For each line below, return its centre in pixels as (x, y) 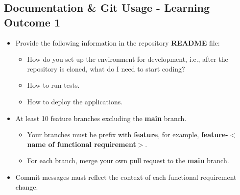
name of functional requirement (82, 144)
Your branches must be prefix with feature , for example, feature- (128, 134)
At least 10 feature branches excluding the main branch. (101, 118)
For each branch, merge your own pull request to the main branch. (128, 160)
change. (27, 186)
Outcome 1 (32, 22)
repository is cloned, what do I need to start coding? (106, 68)
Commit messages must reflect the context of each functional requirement (126, 177)
